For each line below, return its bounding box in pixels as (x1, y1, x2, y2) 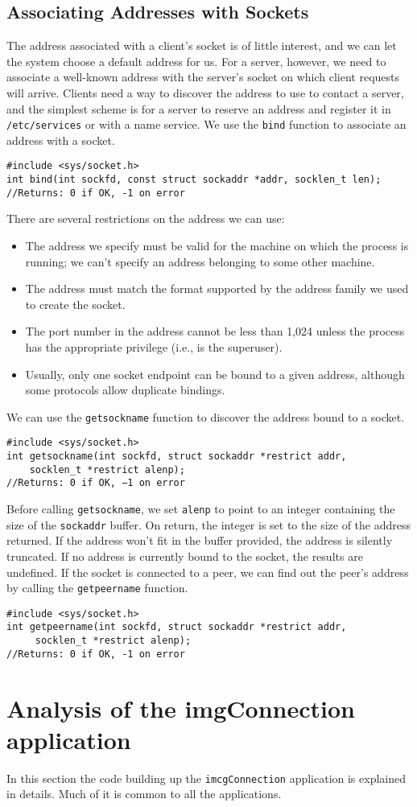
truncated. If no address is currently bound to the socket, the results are (6, 547, 363, 564)
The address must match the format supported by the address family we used (25, 280, 409, 297)
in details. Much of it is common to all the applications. (6, 785, 282, 802)
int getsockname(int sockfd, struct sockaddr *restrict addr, (6, 451, 347, 463)
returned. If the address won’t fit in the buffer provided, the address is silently (6, 532, 393, 549)
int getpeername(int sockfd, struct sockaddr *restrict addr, (6, 621, 347, 633)
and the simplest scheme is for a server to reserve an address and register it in (6, 100, 391, 117)
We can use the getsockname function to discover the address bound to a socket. (6, 408, 405, 425)
